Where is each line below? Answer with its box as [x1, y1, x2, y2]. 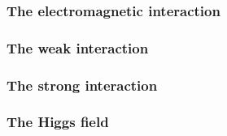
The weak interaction [7, 37, 149, 57]
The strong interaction [7, 74, 158, 95]
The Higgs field [7, 112, 109, 132]
